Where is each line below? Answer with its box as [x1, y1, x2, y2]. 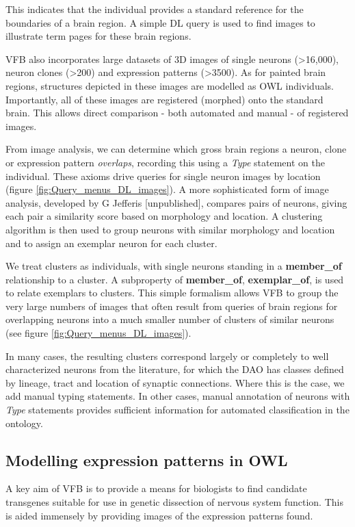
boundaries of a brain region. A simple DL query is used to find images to [5, 15, 315, 29]
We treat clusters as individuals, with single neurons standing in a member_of [5, 259, 342, 273]
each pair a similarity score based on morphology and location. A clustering [5, 209, 323, 223]
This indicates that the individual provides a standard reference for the [5, 2, 304, 16]
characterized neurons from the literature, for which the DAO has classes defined [5, 362, 344, 376]
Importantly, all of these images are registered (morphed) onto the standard [5, 92, 324, 106]
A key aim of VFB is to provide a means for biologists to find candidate [5, 481, 307, 496]
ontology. [5, 415, 43, 430]
